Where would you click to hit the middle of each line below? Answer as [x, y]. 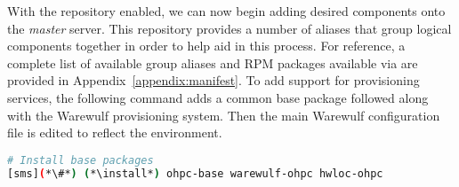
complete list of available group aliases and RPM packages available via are [213, 62]
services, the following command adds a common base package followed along [218, 97]
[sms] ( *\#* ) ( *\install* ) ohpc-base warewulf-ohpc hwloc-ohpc [195, 173]
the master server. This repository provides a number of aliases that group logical [229, 28]
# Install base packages [81, 160]
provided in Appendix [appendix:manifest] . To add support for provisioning [213, 80]
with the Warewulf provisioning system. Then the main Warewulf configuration [224, 115]
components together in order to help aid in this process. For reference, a [206, 46]
